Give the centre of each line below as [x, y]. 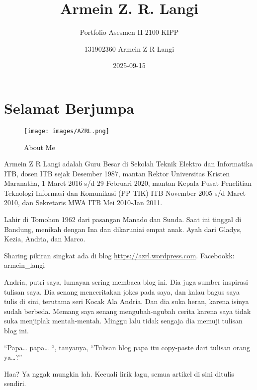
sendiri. [15, 383]
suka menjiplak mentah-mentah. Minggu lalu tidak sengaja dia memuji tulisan [123, 321]
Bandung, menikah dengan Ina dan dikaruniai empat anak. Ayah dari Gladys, [123, 229]
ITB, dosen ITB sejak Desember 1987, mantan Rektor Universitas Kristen [117, 173]
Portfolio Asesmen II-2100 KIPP [129, 32]
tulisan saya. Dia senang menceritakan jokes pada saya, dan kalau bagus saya [122, 291]
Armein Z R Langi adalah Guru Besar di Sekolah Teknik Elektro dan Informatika [128, 164]
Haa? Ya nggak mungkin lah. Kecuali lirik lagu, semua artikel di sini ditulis [119, 373]
